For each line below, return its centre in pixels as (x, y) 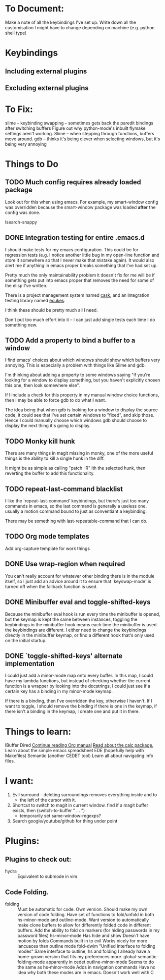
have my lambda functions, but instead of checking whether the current (78, 681)
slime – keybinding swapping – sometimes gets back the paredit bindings (79, 123)
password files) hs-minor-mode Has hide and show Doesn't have (83, 936)
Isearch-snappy (21, 222)
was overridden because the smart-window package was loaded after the (81, 207)
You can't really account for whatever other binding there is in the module (80, 576)
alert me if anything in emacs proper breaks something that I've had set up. (82, 265)
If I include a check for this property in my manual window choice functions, (82, 395)
